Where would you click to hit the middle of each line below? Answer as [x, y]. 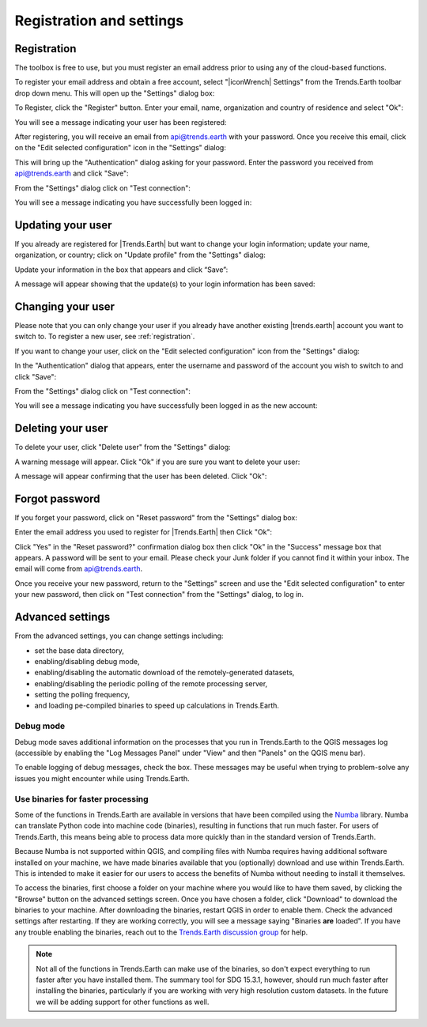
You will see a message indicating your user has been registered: [121, 122]
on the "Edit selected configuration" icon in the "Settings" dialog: [121, 148]
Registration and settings [99, 21]
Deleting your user [61, 428]
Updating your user [63, 225]
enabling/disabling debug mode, [87, 661]
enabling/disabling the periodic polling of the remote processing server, [151, 683]
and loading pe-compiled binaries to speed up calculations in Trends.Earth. [157, 706]
